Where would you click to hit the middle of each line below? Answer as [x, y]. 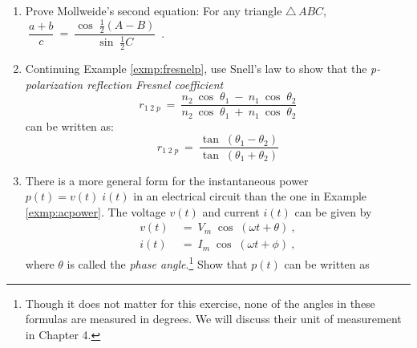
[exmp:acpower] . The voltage [95, 211]
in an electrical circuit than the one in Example [250, 196]
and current [231, 211]
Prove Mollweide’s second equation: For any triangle [154, 10]
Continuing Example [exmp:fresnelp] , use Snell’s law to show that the [196, 69]
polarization [54, 84]
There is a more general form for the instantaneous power [167, 180]
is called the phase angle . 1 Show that [157, 263]
